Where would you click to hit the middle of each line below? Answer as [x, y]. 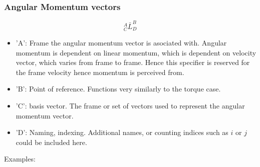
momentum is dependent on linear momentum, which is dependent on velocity [136, 52]
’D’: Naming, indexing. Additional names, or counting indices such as [122, 132]
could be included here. [51, 142]
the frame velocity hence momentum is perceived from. [100, 72]
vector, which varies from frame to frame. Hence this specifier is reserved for [133, 62]
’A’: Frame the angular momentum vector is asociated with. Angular [121, 43]
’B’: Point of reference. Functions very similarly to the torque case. [118, 89]
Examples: [20, 159]
